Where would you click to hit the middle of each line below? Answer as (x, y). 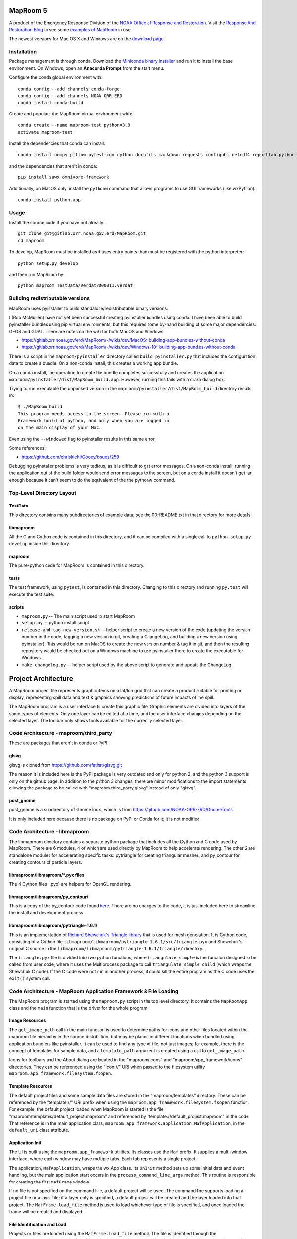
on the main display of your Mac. (60, 428)
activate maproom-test (46, 132)
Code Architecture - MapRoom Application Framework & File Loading (94, 991)
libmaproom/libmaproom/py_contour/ (49, 897)
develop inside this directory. (40, 544)
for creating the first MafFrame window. (49, 1182)
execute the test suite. (32, 594)
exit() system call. (30, 978)
